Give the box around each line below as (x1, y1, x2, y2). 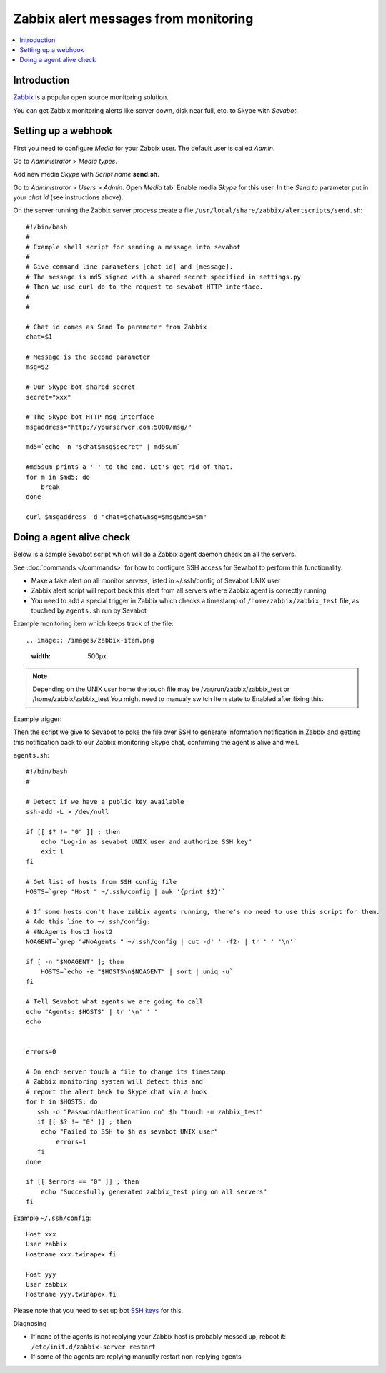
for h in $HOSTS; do (26, 1098, 98, 1106)
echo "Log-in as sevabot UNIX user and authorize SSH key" (40, 838, 252, 846)
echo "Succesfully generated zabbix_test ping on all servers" (40, 1187, 267, 1196)
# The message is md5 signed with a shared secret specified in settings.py (26, 272, 302, 281)
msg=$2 (26, 363, 49, 371)
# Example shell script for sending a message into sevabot (26, 243, 241, 251)
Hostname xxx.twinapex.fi (26, 1250, 117, 1258)
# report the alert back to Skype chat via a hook (26, 1087, 207, 1096)
